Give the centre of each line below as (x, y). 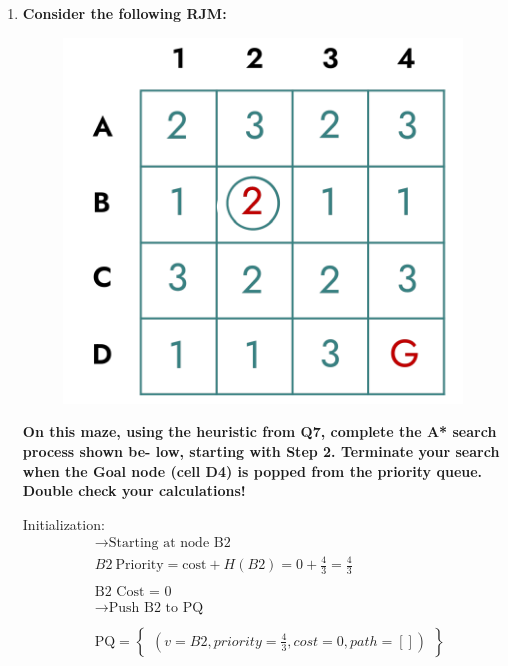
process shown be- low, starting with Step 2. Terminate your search (261, 451)
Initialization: (63, 523)
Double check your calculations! (134, 490)
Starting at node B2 (169, 543)
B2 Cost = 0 (133, 591)
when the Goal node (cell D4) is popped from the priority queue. (252, 470)
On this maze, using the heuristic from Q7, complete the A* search (259, 431)
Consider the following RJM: (124, 13)
